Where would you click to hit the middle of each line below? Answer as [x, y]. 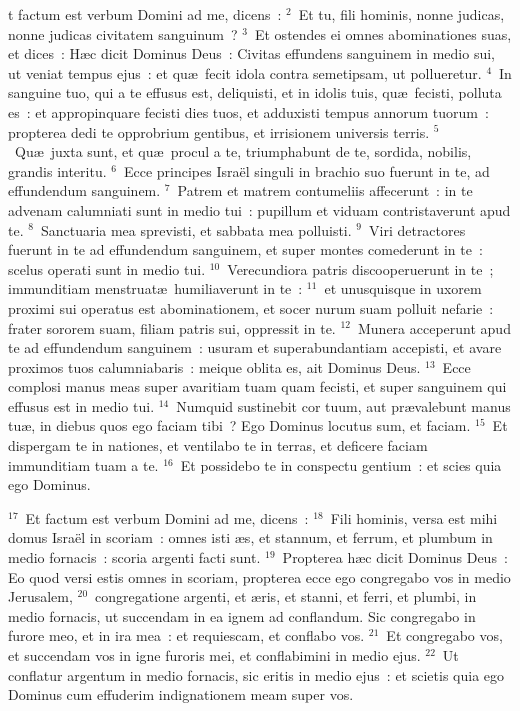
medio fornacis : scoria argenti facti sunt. [134, 557]
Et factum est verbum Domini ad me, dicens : [167, 517]
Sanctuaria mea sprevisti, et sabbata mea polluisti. [196, 229]
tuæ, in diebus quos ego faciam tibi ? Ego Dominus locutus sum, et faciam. [239, 425]
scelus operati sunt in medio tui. [107, 268]
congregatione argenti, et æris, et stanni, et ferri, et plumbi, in [286, 596]
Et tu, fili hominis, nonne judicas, [401, 14]
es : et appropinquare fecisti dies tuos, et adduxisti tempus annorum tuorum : [248, 111]
